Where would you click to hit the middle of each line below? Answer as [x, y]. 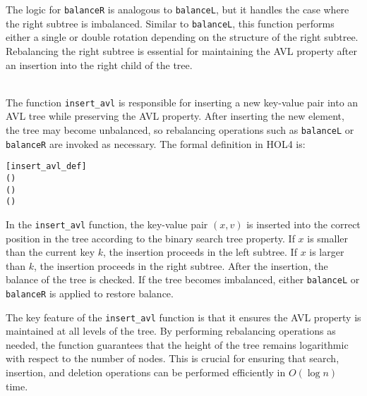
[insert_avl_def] [46, 167]
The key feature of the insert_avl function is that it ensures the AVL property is [183, 317]
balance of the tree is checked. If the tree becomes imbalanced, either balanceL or [183, 279]
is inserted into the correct [303, 224]
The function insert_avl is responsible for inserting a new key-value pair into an [182, 102]
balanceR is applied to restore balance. [90, 293]
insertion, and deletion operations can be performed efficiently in [146, 372]
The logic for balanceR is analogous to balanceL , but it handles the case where [178, 9]
